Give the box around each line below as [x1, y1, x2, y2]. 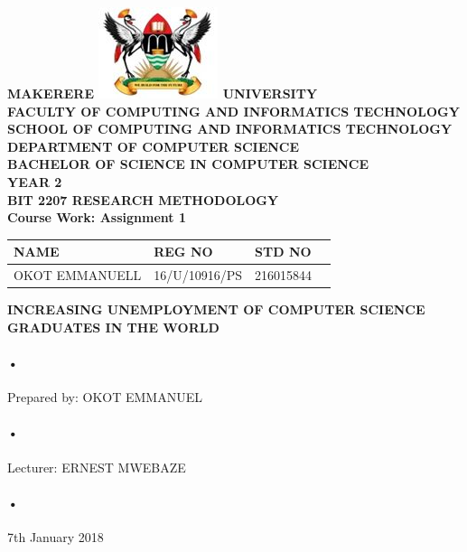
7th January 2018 [7, 527, 104, 546]
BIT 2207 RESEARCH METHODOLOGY [7, 190, 279, 209]
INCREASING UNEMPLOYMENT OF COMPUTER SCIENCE [7, 300, 425, 319]
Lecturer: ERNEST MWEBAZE [7, 457, 186, 476]
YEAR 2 [7, 172, 62, 191]
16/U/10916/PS [154, 266, 243, 285]
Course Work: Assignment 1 [7, 208, 186, 227]
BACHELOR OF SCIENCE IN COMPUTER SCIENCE [7, 154, 369, 173]
